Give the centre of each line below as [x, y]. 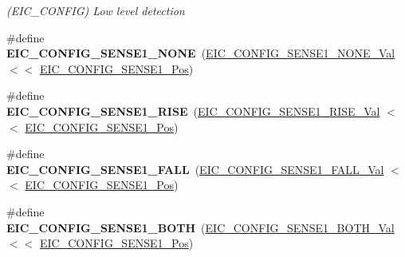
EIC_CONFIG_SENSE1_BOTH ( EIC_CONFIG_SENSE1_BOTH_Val [201, 227]
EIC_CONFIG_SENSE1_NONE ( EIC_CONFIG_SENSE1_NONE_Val [201, 53]
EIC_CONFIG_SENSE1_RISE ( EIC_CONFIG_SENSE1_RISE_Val [193, 111]
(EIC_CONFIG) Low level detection [96, 10]
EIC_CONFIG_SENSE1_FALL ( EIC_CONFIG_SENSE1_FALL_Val [195, 169]
